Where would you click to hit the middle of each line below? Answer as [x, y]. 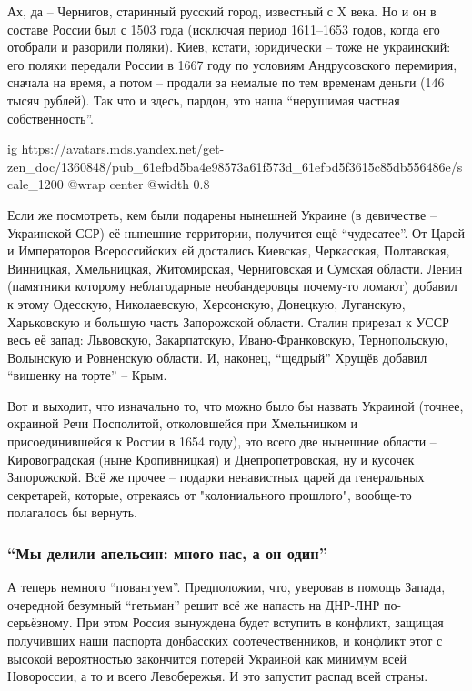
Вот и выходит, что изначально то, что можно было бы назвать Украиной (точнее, [236, 405]
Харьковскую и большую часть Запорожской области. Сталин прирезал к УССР [228, 321]
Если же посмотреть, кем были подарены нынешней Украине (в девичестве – [222, 214]
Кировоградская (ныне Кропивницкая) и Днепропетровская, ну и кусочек [211, 459]
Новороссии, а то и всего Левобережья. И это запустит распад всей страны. [218, 676]
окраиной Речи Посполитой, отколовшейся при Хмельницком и [183, 423]
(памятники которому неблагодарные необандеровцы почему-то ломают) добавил [232, 286]
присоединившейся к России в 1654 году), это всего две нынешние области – [222, 441]
